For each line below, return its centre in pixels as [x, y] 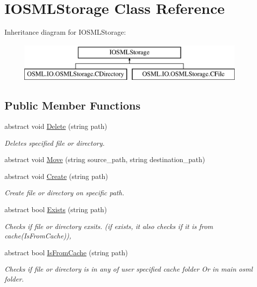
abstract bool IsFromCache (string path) [66, 252]
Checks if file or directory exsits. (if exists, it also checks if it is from [109, 226]
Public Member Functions [72, 105]
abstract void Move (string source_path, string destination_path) [105, 159]
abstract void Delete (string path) [56, 126]
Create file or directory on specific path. [64, 193]
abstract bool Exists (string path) [56, 209]
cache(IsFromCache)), [38, 236]
